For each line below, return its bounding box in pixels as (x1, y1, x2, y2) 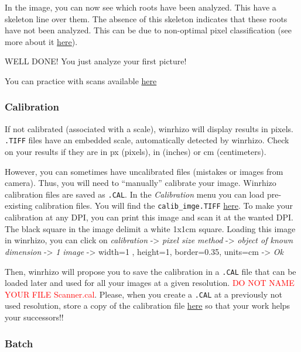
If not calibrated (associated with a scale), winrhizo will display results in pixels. (5, 122, 293, 134)
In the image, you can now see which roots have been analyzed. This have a (5, 1, 276, 13)
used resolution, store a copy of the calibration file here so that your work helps (5, 299, 290, 312)
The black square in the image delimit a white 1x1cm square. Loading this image (5, 222, 296, 234)
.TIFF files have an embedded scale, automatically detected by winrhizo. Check (5, 134, 289, 146)
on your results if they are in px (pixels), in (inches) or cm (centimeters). (5, 146, 266, 158)
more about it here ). (5, 35, 78, 47)
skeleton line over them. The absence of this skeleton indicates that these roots (5, 12, 288, 25)
